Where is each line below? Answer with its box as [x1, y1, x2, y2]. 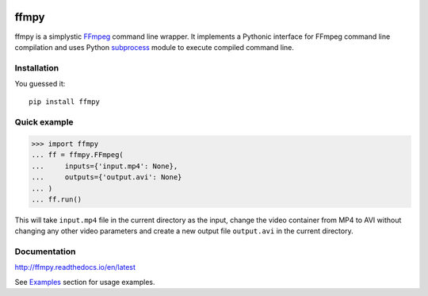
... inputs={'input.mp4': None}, [31, 161, 178, 171]
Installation [14, 62, 59, 73]
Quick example [14, 117, 75, 128]
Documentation [14, 246, 76, 257]
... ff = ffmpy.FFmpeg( [31, 151, 124, 160]
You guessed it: [14, 79, 66, 89]
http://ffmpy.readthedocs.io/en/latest [14, 263, 136, 272]
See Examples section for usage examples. [14, 277, 155, 286]
